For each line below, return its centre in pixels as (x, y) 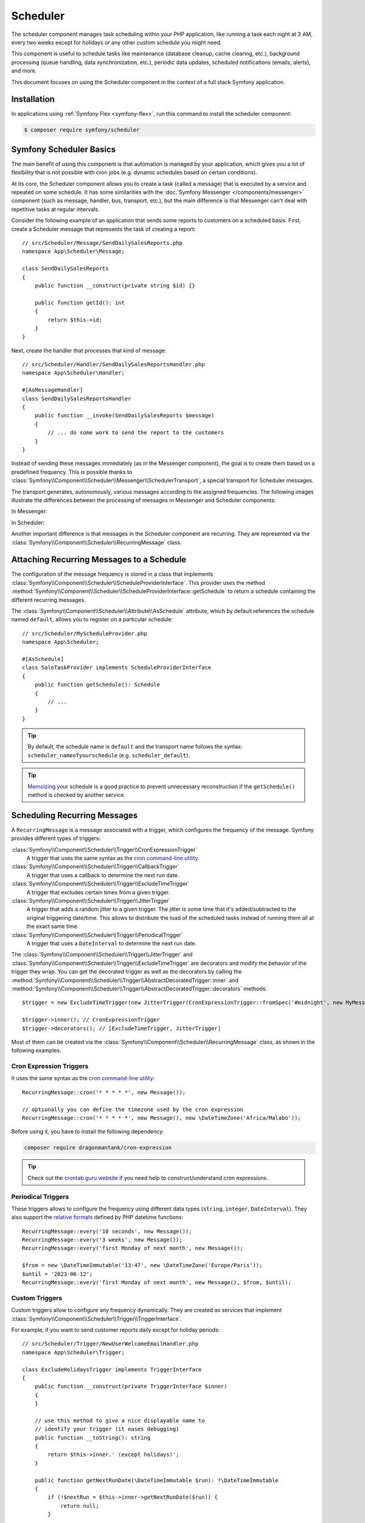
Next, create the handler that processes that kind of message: (89, 350)
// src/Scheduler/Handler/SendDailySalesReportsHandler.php (113, 365)
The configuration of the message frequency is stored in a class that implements (112, 574)
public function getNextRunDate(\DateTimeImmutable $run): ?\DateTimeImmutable (157, 1480)
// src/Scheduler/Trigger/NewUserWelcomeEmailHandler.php (110, 1344)
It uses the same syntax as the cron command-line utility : (83, 1078)
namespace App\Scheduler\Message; (73, 252)
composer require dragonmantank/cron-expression (98, 1148)
